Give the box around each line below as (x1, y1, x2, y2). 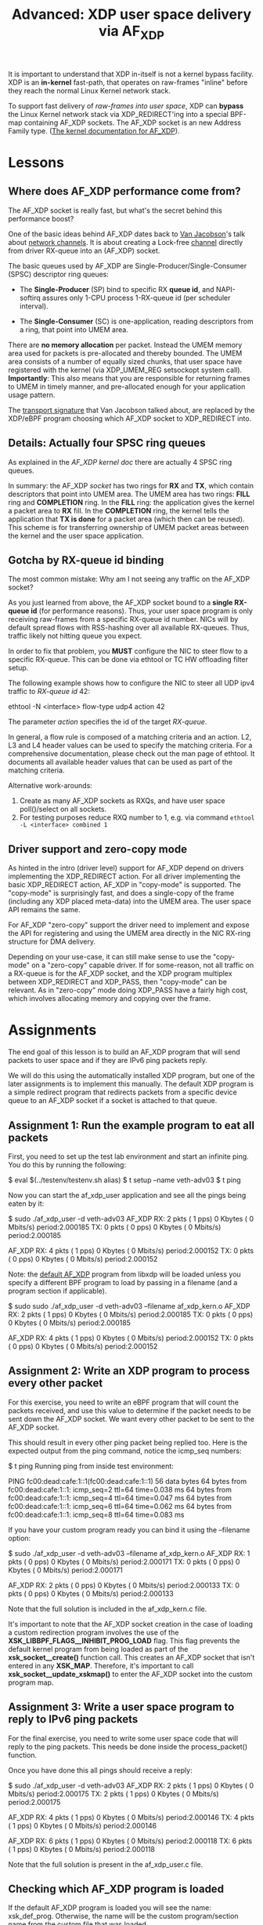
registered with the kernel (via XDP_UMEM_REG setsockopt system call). (8, 365, 243, 374)
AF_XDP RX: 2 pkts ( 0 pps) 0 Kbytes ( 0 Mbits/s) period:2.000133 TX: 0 (8, 1580, 240, 1590)
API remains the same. (8, 905, 81, 915)
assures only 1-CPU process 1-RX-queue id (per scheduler (41, 293, 231, 302)
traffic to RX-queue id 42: (8, 687, 90, 696)
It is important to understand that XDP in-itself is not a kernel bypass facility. (8, 69, 254, 79)
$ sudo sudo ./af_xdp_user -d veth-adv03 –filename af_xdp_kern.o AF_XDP (8, 1301, 250, 1310)
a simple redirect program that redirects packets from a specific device (8, 1087, 237, 1097)
